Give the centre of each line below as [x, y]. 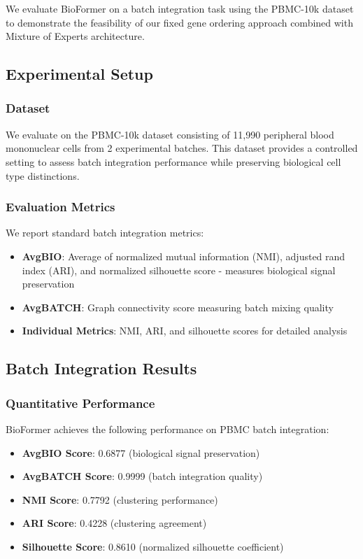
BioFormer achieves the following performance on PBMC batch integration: [168, 429]
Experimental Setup [79, 74]
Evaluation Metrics [60, 207]
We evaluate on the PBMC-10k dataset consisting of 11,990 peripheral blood [170, 134]
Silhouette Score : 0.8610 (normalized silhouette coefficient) [153, 546]
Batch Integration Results [101, 368]
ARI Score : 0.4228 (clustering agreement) [114, 523]
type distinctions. [43, 175]
